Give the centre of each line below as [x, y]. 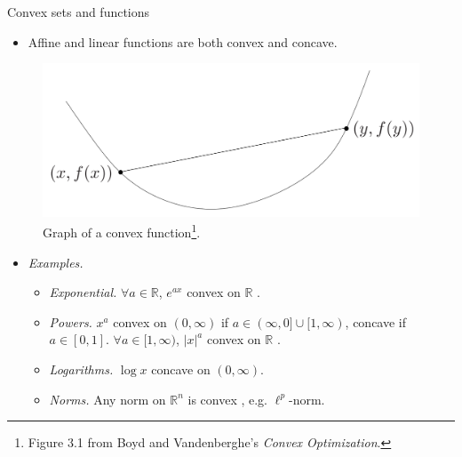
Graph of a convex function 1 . [122, 231]
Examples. [56, 262]
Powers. [71, 321]
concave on [181, 369]
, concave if [376, 321]
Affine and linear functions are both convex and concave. [183, 41]
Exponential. [83, 292]
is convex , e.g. [228, 399]
